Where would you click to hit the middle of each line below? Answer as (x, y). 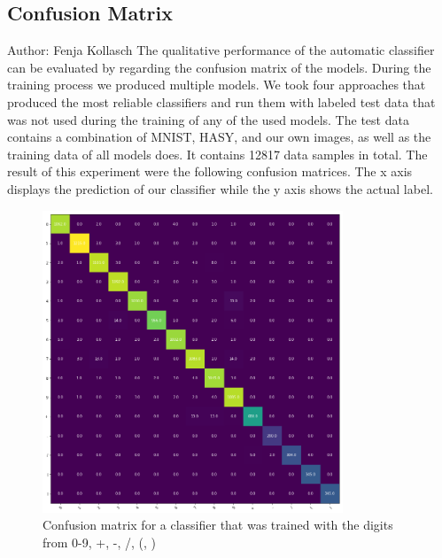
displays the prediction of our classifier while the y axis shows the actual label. (220, 188)
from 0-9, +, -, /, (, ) (99, 542)
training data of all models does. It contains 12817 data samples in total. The (217, 154)
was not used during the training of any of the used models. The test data (208, 119)
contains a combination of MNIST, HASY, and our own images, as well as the (219, 137)
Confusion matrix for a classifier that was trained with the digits (218, 525)
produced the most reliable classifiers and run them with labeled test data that (221, 101)
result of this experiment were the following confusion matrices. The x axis (210, 171)
